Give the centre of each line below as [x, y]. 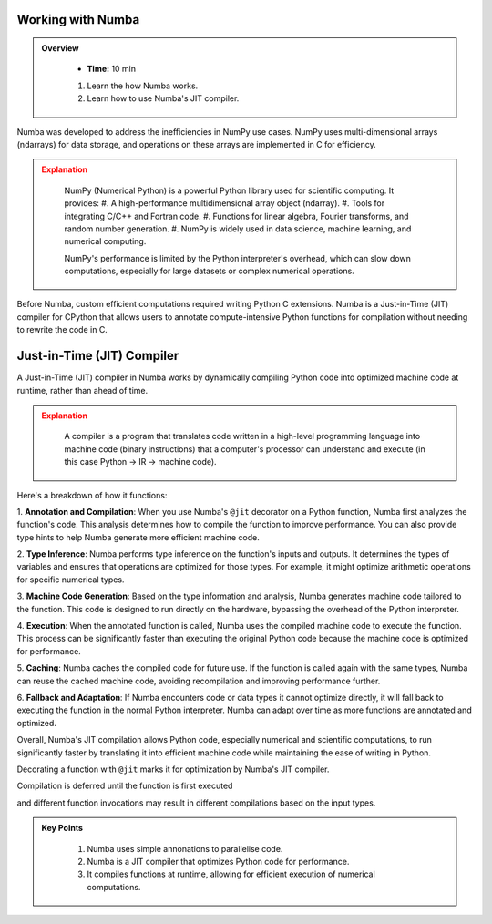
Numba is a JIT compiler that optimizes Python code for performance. [218, 861]
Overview [60, 48]
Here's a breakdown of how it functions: [92, 495]
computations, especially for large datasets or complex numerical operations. [209, 271]
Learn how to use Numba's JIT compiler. [163, 98]
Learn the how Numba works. [143, 86]
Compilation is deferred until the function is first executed [125, 786]
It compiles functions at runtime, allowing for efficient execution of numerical [231, 874]
